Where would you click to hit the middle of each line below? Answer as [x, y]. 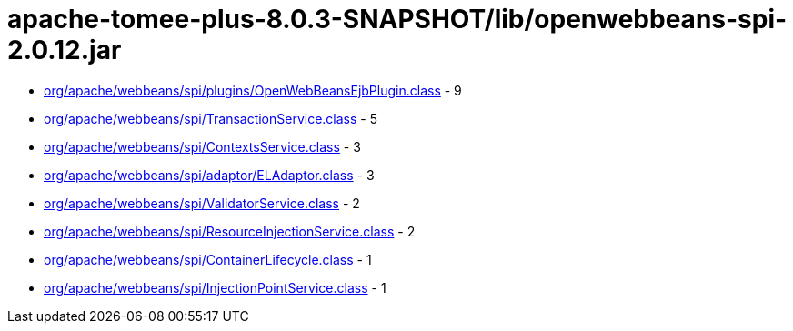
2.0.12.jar [65, 50]
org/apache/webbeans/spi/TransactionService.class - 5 [211, 118]
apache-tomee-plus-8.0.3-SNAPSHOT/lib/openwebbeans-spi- [397, 19]
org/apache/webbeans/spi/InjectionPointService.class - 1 [215, 287]
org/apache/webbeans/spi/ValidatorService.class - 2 [202, 203]
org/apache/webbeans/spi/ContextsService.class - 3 [202, 146]
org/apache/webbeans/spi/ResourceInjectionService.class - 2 [230, 231]
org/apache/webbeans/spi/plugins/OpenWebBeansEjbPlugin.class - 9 [253, 90]
